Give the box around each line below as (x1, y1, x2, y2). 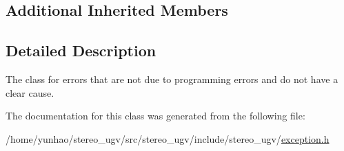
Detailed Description (6, 40, 156, 61)
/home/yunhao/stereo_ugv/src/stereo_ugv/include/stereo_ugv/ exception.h (6, 131, 330, 146)
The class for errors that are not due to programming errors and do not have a (6, 71, 338, 86)
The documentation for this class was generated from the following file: (6, 108, 305, 123)
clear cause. (6, 85, 54, 100)
